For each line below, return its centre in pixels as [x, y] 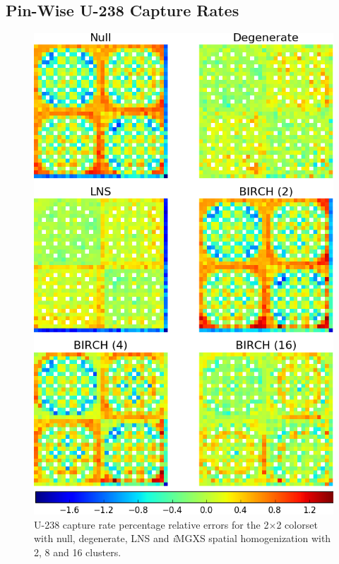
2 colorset [297, 524]
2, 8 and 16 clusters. [78, 552]
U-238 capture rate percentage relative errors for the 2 [151, 524]
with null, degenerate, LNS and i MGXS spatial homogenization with [183, 538]
